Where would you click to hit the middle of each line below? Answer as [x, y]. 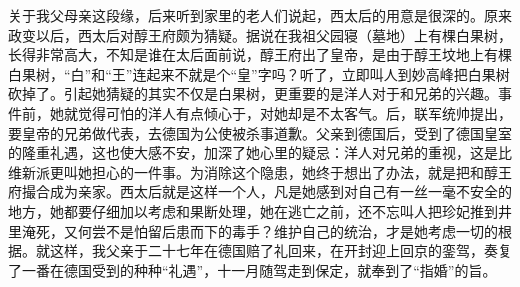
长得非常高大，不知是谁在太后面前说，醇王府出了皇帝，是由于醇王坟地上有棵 [260, 54]
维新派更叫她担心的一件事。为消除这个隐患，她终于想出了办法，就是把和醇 [253, 171]
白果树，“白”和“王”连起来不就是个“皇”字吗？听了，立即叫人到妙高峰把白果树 [259, 73]
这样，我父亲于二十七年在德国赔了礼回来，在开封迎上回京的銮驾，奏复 [280, 250]
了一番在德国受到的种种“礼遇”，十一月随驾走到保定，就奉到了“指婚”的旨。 [252, 269]
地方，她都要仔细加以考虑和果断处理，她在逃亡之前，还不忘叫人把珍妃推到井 [260, 210]
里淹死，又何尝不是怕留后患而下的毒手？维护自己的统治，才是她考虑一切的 [253, 230]
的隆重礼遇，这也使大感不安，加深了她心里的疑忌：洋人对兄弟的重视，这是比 [260, 152]
